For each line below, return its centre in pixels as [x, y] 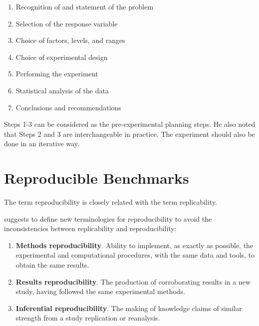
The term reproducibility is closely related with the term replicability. [111, 202]
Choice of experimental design [62, 57]
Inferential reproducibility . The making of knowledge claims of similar [129, 308]
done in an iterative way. [42, 144]
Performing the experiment [57, 74]
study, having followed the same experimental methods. [100, 291]
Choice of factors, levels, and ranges [70, 40]
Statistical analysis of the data [62, 90]
